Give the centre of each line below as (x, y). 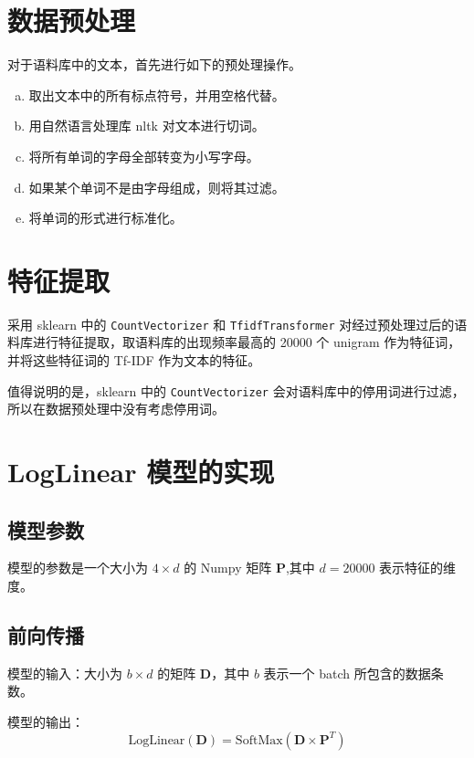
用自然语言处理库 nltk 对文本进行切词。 (147, 126)
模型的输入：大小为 (65, 673)
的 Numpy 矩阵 (228, 568)
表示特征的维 (418, 568)
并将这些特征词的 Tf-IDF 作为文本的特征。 (134, 360)
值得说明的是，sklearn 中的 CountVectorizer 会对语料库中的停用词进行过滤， (236, 390)
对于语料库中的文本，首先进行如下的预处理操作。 (154, 64)
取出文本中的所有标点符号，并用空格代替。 (157, 95)
